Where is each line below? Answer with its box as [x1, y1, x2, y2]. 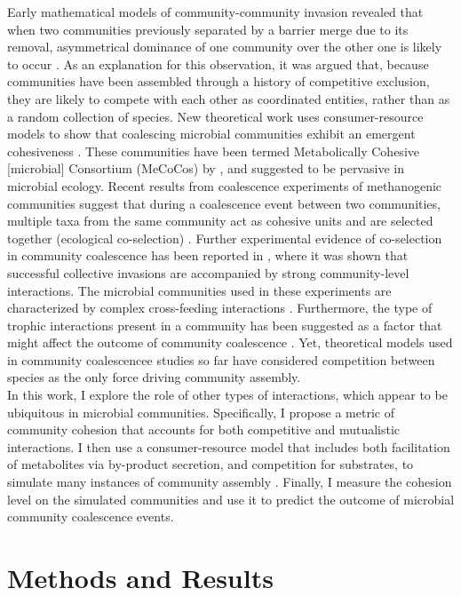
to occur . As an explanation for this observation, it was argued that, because [7, 54, 429, 73]
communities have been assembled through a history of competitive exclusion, [7, 72, 430, 91]
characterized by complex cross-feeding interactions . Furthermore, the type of [7, 298, 433, 317]
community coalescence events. [7, 507, 174, 526]
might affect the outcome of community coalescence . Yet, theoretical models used [7, 333, 453, 352]
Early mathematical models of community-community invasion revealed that [7, 3, 424, 20]
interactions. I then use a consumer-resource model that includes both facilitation [7, 437, 450, 456]
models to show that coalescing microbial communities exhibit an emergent [7, 124, 416, 143]
